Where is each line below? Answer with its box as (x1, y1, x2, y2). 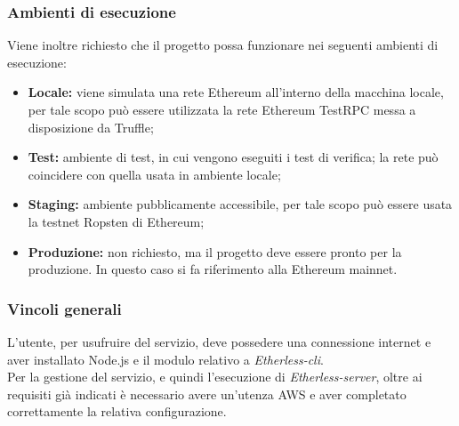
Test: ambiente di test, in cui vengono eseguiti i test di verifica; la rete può (28, 148, 439, 166)
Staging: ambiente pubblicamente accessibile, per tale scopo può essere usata (28, 195, 453, 213)
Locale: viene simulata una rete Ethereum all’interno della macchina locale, (28, 83, 444, 101)
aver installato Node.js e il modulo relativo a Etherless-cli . (7, 350, 324, 368)
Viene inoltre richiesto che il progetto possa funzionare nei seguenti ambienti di (7, 36, 439, 54)
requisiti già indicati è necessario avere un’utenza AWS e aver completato (7, 384, 407, 403)
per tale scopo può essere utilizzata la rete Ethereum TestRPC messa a (28, 100, 416, 118)
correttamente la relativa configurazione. (7, 402, 227, 421)
